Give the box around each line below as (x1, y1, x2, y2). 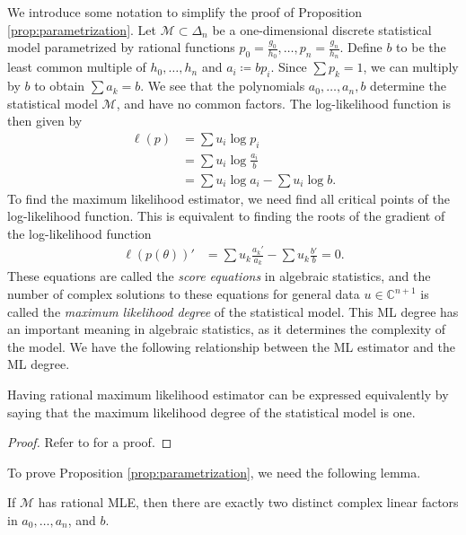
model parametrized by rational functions (7, 38, 235, 57)
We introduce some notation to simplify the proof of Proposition (7, 3, 362, 21)
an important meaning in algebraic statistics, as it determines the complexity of (7, 320, 446, 338)
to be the (396, 38, 446, 57)
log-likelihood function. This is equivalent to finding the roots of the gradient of (7, 206, 445, 225)
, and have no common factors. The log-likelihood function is (116, 93, 452, 112)
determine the (370, 76, 446, 95)
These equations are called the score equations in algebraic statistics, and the (7, 267, 431, 285)
